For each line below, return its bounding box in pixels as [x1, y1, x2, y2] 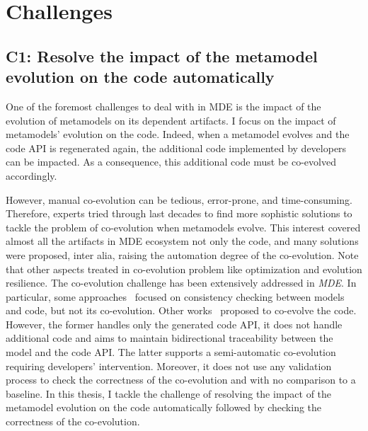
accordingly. [6, 168, 57, 183]
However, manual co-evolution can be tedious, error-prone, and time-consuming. [6, 192, 352, 207]
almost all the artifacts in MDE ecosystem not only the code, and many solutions [6, 234, 359, 248]
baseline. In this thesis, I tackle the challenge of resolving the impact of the [6, 386, 332, 401]
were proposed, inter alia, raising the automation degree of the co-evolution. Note [6, 247, 359, 262]
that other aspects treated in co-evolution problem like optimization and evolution [6, 261, 362, 276]
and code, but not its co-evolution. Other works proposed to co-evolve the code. [6, 303, 357, 318]
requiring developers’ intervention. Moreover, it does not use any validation [6, 358, 332, 373]
